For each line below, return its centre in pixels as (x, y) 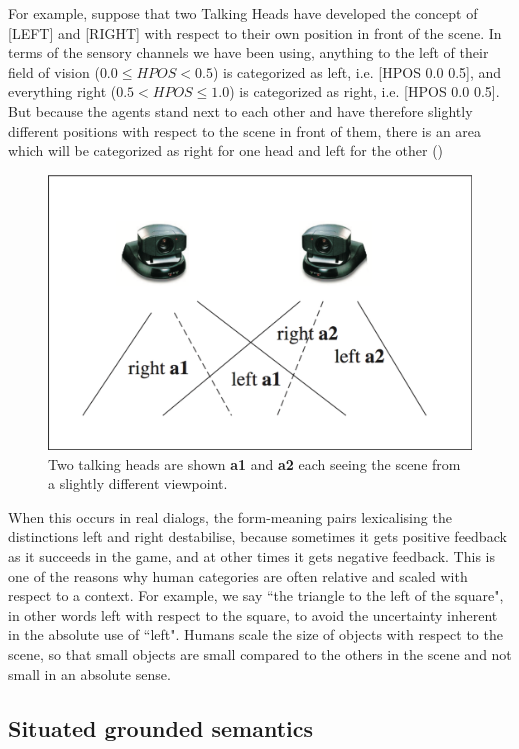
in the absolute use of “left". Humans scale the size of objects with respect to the (255, 634)
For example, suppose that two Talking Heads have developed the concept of (243, 13)
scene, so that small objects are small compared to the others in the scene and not (260, 654)
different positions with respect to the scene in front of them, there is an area (245, 130)
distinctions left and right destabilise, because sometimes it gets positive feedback (257, 536)
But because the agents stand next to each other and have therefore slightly (240, 110)
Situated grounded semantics (161, 727)
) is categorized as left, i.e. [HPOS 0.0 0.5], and (357, 71)
